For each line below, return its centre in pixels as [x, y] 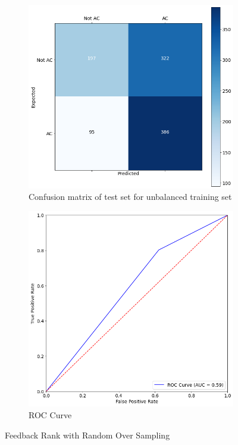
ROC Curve [50, 415]
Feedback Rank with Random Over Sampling [87, 435]
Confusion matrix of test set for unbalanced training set [130, 197]
